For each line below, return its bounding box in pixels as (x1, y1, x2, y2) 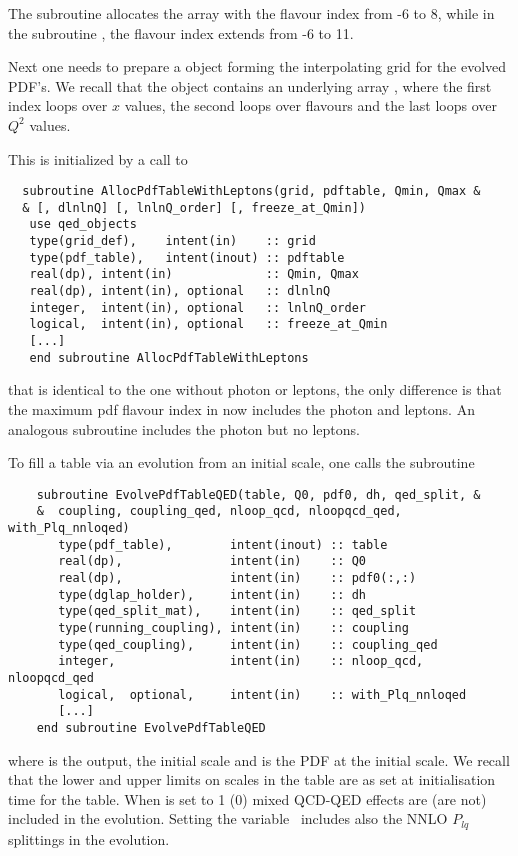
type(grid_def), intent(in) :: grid (29, 234, 316, 249)
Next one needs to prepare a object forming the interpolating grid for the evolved (8, 56, 507, 77)
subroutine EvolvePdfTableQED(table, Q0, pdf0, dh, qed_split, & (36, 487, 481, 502)
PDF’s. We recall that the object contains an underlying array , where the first (8, 75, 492, 96)
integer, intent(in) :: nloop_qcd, (58, 654, 424, 669)
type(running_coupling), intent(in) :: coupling (58, 621, 409, 635)
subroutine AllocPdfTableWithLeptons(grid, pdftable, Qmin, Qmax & (22, 184, 481, 199)
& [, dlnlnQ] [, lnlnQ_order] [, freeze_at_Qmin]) (22, 200, 366, 215)
